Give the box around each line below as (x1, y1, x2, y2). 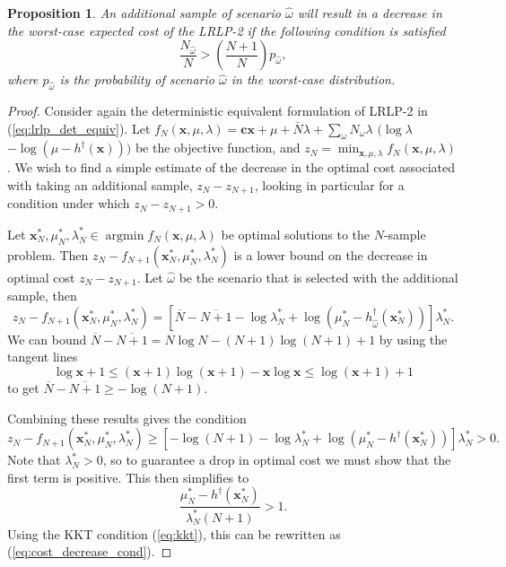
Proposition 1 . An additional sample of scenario (7, 4, 281, 22)
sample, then (7, 286, 77, 305)
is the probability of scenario (59, 70, 214, 89)
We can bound (7, 329, 87, 348)
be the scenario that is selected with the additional (179, 267, 458, 286)
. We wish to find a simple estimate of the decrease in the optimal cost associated (7, 158, 456, 177)
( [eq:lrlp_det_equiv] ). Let (7, 118, 151, 137)
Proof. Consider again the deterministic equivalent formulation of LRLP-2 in (7, 100, 428, 119)
